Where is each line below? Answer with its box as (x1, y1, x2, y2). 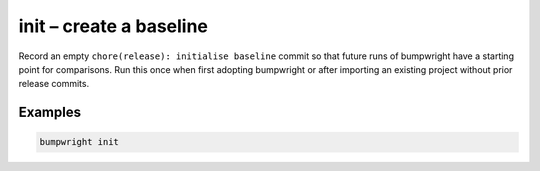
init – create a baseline (18, 15, 209, 37)
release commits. (18, 78, 90, 90)
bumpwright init (39, 136, 120, 148)
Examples (18, 104, 82, 121)
